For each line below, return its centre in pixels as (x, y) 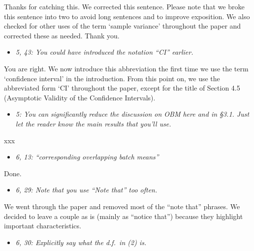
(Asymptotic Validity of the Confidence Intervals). (80, 97)
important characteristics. (43, 226)
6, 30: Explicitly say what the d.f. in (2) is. (81, 242)
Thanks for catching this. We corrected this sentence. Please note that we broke (124, 6)
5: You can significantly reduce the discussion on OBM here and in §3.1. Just (132, 114)
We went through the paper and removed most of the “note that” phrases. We (122, 206)
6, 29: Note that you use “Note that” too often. (86, 190)
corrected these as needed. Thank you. (62, 35)
